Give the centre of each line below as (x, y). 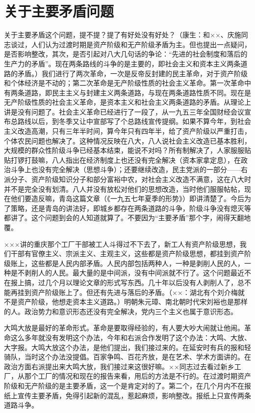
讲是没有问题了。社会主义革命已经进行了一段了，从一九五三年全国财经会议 (124, 111)
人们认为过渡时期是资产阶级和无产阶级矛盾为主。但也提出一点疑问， (141, 44)
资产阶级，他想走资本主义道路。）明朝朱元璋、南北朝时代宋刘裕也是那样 (132, 302)
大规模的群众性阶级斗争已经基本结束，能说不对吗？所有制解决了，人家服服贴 (127, 150)
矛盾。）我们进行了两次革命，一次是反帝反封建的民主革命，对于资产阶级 (132, 73)
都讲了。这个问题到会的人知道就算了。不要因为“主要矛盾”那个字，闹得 (117, 218)
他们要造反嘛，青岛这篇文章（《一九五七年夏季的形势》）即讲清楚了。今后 (127, 198)
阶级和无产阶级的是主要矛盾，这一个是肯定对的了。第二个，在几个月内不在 (124, 385)
